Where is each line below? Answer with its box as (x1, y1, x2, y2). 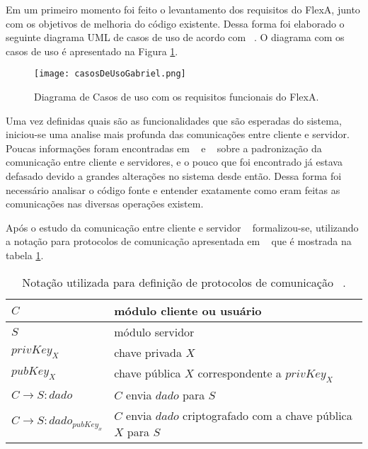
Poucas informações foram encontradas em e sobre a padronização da (6, 140, 322, 155)
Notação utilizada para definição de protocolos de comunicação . (22, 273, 346, 290)
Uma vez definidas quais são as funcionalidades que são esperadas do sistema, (6, 113, 342, 127)
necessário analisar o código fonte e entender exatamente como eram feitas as (6, 182, 340, 197)
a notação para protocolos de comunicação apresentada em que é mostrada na (6, 234, 352, 249)
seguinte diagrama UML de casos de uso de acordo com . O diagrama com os (6, 30, 345, 45)
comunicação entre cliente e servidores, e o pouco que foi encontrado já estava (6, 154, 343, 169)
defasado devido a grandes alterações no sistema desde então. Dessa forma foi (6, 169, 342, 183)
